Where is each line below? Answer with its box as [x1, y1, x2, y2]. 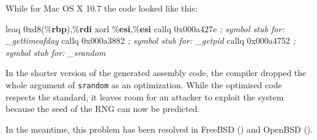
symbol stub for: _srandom [6, 46, 106, 58]
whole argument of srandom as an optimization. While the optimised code [6, 78, 282, 91]
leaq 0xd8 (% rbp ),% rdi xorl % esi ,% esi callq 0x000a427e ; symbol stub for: [6, 22, 285, 35]
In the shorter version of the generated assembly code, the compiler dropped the [6, 66, 307, 79]
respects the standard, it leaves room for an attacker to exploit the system [6, 90, 284, 103]
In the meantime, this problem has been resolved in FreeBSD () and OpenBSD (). [6, 122, 313, 135]
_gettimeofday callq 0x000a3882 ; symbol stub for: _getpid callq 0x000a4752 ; [6, 34, 296, 47]
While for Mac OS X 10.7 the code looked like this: [6, 2, 198, 14]
